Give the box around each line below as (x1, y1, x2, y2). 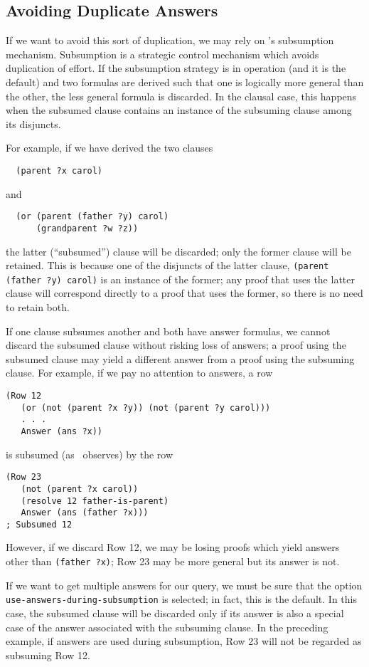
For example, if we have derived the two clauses (6, 140, 213, 155)
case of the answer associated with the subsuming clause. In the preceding (6, 619, 328, 634)
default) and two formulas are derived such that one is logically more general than (6, 74, 364, 89)
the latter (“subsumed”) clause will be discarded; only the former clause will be (6, 243, 351, 258)
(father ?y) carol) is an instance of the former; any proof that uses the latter (6, 271, 355, 286)
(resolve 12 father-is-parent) (21, 495, 169, 506)
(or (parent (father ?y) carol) (16, 211, 169, 222)
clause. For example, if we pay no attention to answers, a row (6, 365, 273, 380)
